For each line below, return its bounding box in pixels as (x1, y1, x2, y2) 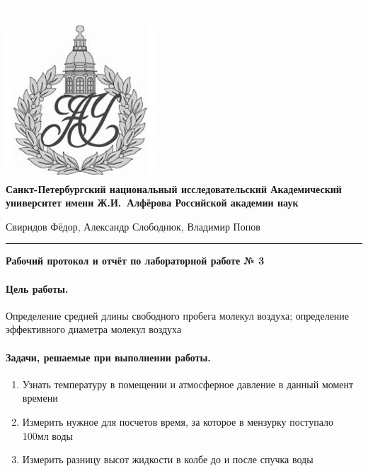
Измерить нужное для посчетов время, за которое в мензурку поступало (22, 414, 334, 429)
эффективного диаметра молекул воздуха (6, 322, 182, 337)
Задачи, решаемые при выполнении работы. (6, 349, 211, 364)
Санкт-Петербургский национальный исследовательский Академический (6, 181, 342, 196)
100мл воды (22, 428, 73, 443)
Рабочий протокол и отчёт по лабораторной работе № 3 (6, 253, 265, 268)
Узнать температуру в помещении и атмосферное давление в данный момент (22, 376, 354, 391)
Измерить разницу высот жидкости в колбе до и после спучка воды (22, 452, 314, 467)
